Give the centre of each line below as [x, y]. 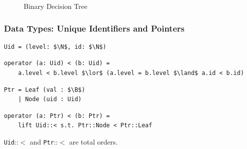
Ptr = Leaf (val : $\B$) [45, 90]
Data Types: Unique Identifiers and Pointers [94, 28]
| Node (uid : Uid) [50, 99]
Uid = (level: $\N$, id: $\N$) [55, 47]
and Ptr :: [44, 141]
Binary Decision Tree [55, 6]
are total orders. [93, 141]
